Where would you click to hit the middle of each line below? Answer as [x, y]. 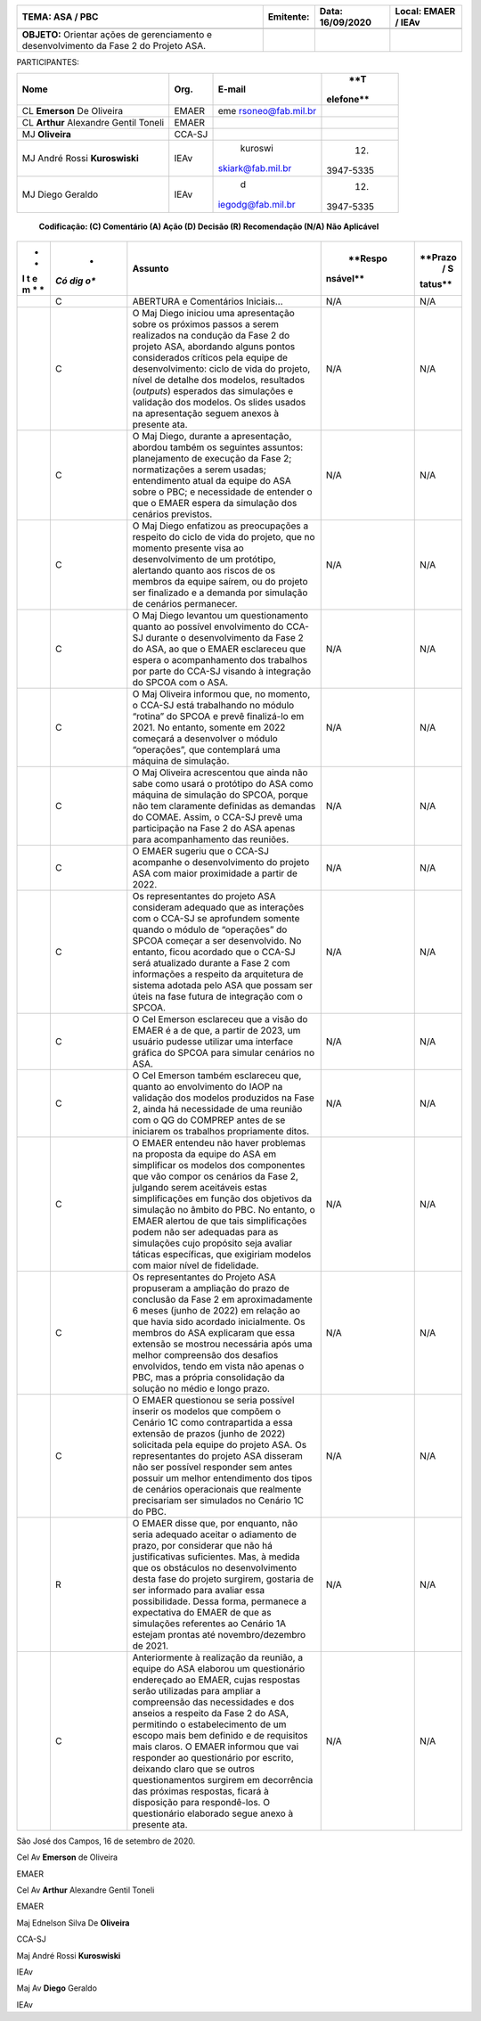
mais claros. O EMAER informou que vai [215, 1747]
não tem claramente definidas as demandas [224, 806]
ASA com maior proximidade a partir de [215, 873]
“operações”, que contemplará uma [206, 749]
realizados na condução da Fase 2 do [211, 335]
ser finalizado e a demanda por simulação [220, 593]
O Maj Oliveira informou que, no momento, [221, 693]
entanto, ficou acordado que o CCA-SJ [214, 952]
